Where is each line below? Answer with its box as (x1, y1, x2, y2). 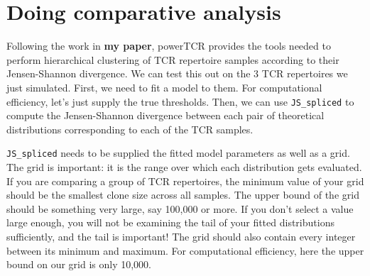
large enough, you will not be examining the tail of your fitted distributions (6, 215, 334, 230)
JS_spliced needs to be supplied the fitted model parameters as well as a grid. (6, 145, 350, 160)
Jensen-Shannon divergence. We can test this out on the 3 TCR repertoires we (6, 66, 348, 81)
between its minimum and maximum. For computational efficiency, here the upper (6, 243, 364, 258)
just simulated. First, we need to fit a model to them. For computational (6, 79, 322, 94)
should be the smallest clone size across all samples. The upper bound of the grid (6, 187, 359, 202)
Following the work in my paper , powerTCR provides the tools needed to (6, 38, 331, 53)
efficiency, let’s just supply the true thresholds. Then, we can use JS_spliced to (6, 94, 354, 109)
